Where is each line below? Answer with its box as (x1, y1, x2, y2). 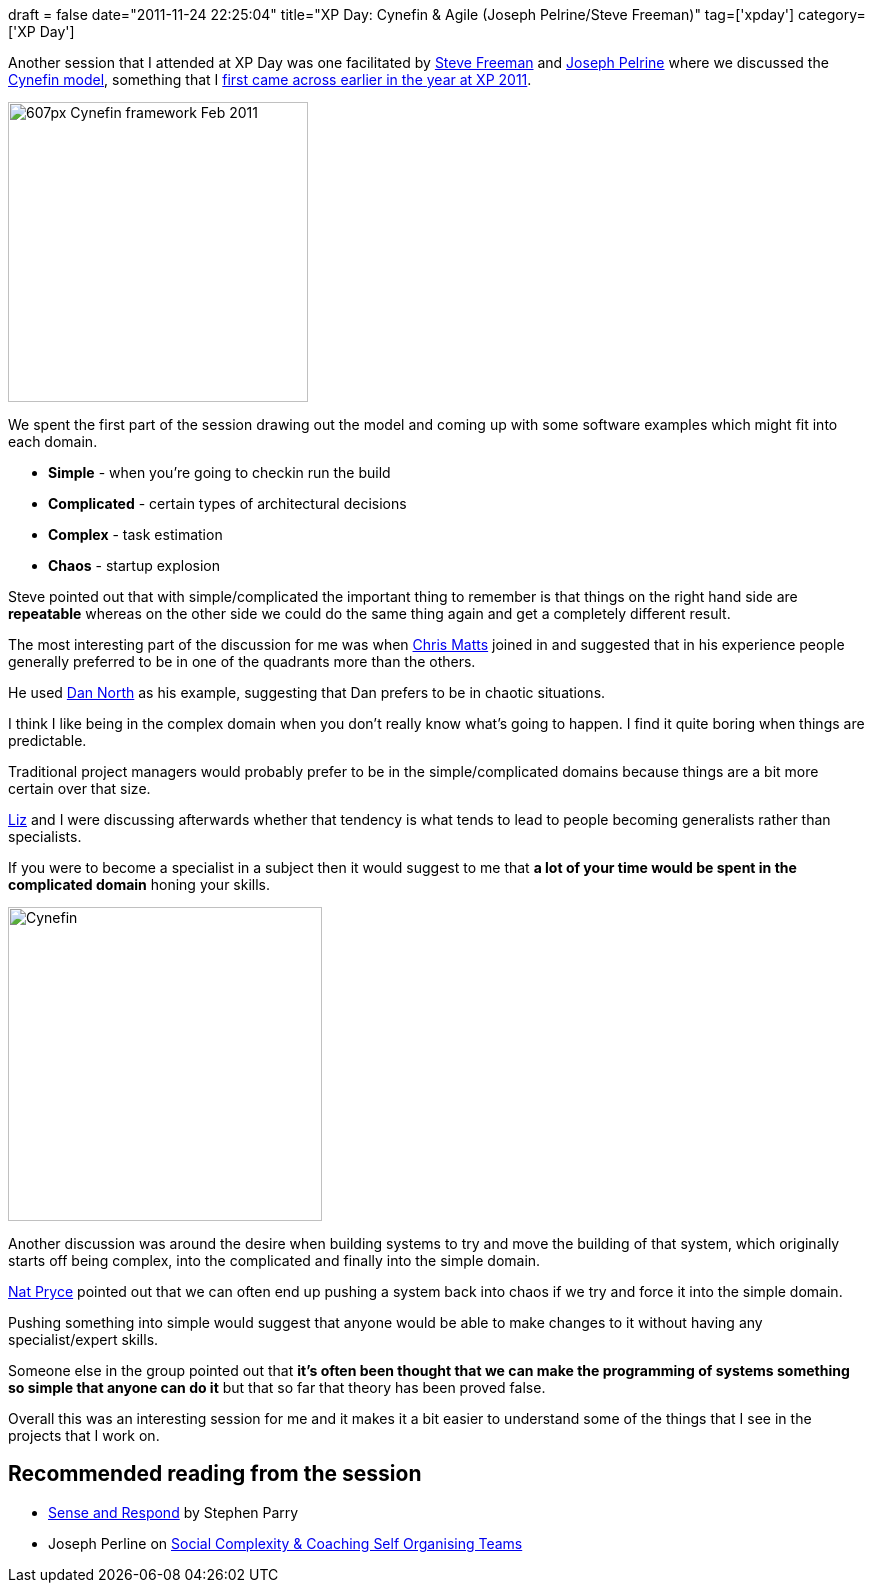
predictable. (8, 732, 87, 749)
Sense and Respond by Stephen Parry (48, 1503, 299, 1521)
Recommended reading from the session (8, 1461, 422, 1487)
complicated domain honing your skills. (8, 876, 271, 893)
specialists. (8, 828, 82, 845)
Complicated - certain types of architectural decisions (48, 495, 407, 512)
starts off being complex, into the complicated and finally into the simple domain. (8, 1252, 541, 1269)
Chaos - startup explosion (48, 557, 221, 574)
